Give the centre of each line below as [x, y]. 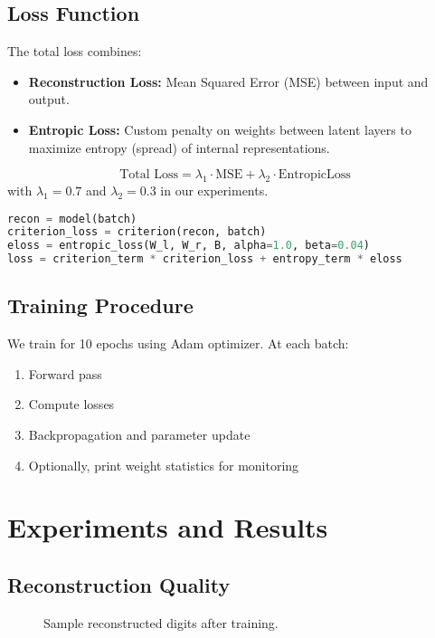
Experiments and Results [168, 527]
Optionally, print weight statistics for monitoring [164, 465]
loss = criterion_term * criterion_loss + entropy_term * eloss [205, 259]
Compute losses [71, 404]
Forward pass [65, 373]
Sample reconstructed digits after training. [161, 622]
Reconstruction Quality [119, 585]
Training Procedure [100, 305]
